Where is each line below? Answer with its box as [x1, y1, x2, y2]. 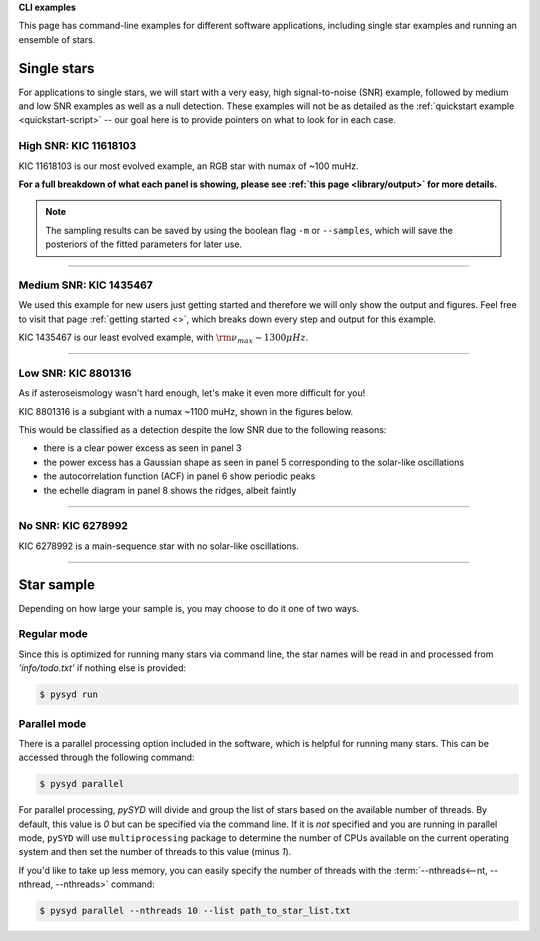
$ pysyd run [39, 689, 99, 700]
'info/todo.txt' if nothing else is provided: [18, 662, 187, 674]
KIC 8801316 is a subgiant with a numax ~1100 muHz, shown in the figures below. [18, 405, 354, 417]
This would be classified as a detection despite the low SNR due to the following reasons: [18, 424, 387, 436]
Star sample [18, 576, 95, 593]
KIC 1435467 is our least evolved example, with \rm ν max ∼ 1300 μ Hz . [18, 331, 309, 345]
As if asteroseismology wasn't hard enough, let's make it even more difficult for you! [18, 387, 366, 399]
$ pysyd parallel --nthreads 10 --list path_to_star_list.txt [39, 905, 351, 917]
